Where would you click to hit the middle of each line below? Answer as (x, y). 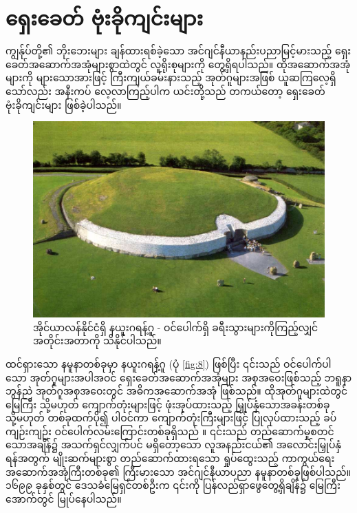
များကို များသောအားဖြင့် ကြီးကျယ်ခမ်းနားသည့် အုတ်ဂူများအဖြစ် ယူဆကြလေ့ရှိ (171, 77)
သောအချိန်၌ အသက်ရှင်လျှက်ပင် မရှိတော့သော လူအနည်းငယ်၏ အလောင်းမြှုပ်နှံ (174, 444)
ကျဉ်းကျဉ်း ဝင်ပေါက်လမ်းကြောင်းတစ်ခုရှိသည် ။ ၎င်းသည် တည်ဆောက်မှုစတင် (170, 431)
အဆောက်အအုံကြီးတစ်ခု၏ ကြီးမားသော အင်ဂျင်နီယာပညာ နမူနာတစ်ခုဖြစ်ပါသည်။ (178, 471)
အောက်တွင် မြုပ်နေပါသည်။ (64, 498)
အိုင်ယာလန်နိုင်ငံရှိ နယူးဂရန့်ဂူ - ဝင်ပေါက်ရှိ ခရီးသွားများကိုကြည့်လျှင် (176, 327)
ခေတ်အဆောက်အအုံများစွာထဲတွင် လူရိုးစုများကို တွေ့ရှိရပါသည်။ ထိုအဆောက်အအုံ (178, 64)
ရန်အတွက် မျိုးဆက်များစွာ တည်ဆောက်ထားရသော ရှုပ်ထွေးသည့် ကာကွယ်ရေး (170, 458)
